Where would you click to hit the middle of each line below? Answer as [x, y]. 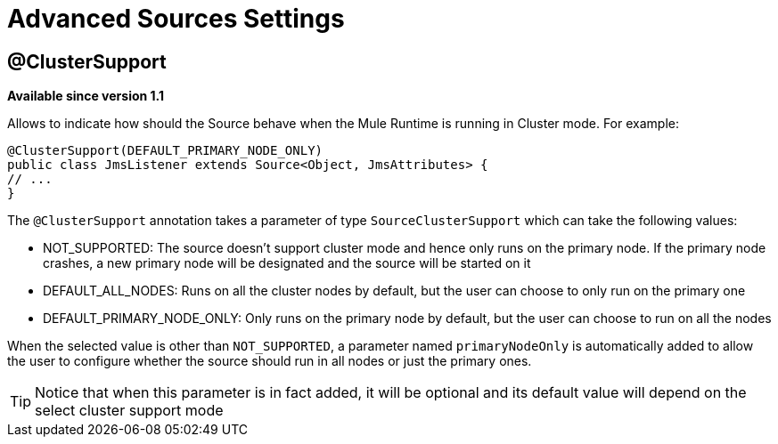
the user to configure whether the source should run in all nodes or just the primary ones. [270, 361]
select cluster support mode [129, 411]
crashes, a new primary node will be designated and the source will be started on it [287, 263]
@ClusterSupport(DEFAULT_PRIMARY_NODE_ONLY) [165, 151]
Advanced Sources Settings [176, 19]
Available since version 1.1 [86, 96]
